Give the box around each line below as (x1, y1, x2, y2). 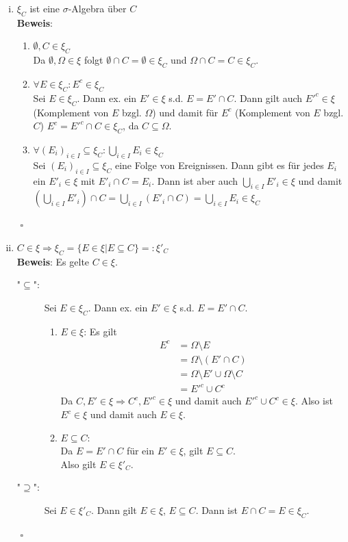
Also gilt (60, 456, 97, 471)
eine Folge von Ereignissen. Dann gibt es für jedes (114, 157, 324, 172)
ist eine (29, 1, 60, 15)
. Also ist (295, 393, 333, 408)
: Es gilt (84, 324, 117, 338)
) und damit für (152, 105, 219, 119)
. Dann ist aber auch (151, 173, 238, 188)
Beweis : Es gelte (16, 254, 90, 268)
